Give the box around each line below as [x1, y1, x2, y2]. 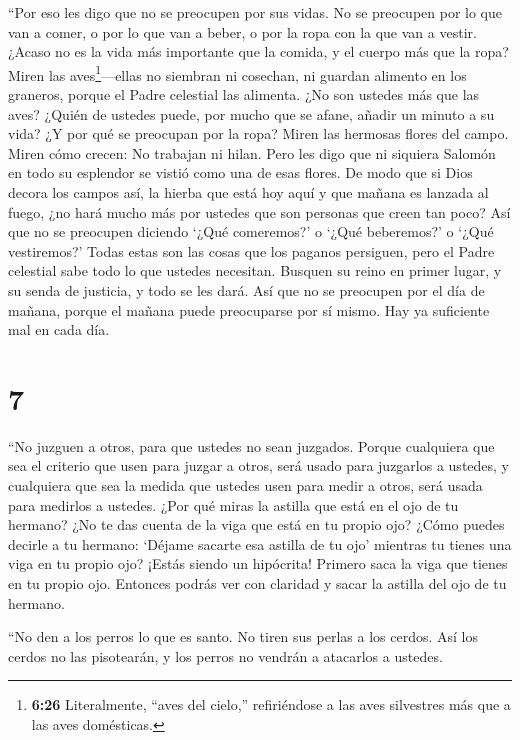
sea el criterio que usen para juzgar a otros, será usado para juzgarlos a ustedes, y [8, 455, 510, 476]
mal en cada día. [8, 319, 110, 340]
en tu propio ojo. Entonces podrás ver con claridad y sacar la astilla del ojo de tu [8, 573, 507, 594]
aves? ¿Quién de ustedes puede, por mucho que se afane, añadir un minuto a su [8, 103, 495, 124]
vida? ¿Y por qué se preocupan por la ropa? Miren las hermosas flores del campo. [8, 123, 509, 144]
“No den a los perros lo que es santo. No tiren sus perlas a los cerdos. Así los [8, 626, 478, 647]
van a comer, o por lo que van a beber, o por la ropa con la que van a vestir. [8, 21, 477, 42]
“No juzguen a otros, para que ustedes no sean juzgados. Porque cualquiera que [8, 435, 495, 456]
